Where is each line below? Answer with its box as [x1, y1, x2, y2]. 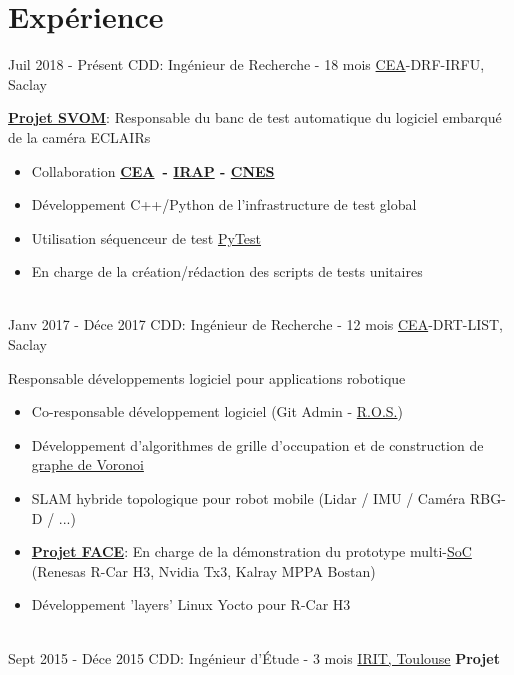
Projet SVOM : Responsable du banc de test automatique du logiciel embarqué [8, 107, 502, 128]
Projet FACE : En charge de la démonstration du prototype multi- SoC [31, 541, 472, 562]
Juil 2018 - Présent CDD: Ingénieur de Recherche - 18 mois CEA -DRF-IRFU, [8, 54, 485, 75]
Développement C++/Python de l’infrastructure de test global [31, 194, 417, 215]
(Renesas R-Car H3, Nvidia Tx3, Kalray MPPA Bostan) [31, 560, 376, 581]
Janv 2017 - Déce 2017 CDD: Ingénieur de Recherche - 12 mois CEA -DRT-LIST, [8, 314, 503, 335]
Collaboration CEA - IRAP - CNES [31, 160, 275, 181]
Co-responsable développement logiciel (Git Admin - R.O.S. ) [31, 401, 403, 422]
